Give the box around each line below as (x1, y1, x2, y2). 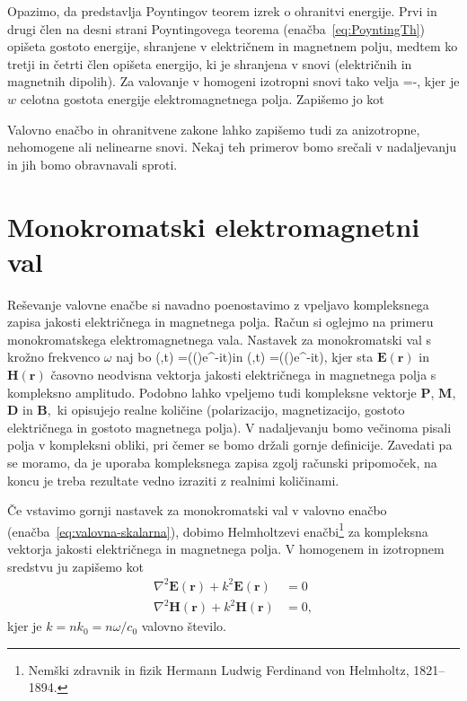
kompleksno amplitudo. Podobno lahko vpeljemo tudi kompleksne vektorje (7, 382, 417, 401)
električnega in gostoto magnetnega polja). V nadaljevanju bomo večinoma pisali (7, 417, 452, 436)
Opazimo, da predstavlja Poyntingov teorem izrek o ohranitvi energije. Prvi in (7, 2, 437, 20)
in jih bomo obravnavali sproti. (7, 154, 178, 173)
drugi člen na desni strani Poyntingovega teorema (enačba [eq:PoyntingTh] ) (7, 19, 426, 38)
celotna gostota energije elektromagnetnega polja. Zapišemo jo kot (20, 89, 384, 108)
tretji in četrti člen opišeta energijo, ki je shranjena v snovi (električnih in (7, 54, 412, 73)
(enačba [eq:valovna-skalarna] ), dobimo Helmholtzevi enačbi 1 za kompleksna (7, 519, 428, 540)
